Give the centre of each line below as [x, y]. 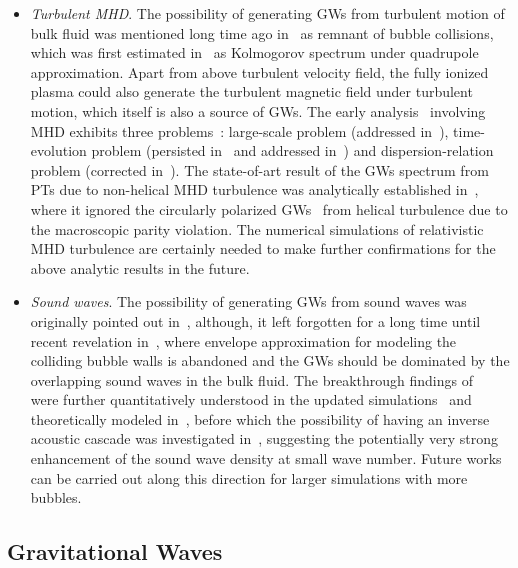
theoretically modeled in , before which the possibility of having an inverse [260, 418]
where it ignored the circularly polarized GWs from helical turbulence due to [269, 208]
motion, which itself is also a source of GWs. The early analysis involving [258, 110]
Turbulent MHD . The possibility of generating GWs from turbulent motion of [267, 13]
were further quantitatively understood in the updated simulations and [251, 399]
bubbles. [56, 497]
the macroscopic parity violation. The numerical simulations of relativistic [257, 228]
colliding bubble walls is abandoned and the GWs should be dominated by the [270, 360]
